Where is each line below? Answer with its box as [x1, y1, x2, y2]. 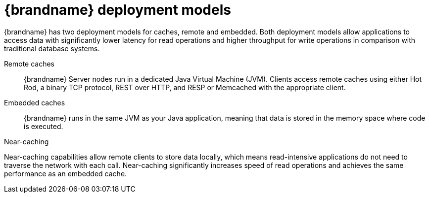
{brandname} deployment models [4, 1, 231, 18]
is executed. [24, 122, 63, 131]
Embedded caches [4, 98, 65, 107]
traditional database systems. [4, 44, 100, 53]
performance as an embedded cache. [4, 169, 127, 178]
